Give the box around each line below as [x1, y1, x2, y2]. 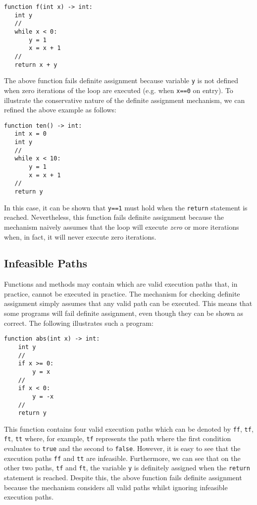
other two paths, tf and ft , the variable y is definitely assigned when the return [4, 462, 250, 473]
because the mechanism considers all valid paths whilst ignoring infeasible [4, 482, 228, 492]
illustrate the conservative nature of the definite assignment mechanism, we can [4, 95, 245, 105]
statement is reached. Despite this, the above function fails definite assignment [4, 472, 242, 483]
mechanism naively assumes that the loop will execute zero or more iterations [4, 221, 239, 232]
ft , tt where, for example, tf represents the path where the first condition [4, 433, 231, 444]
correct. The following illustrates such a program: [4, 317, 154, 328]
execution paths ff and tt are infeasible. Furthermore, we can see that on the [4, 453, 241, 463]
